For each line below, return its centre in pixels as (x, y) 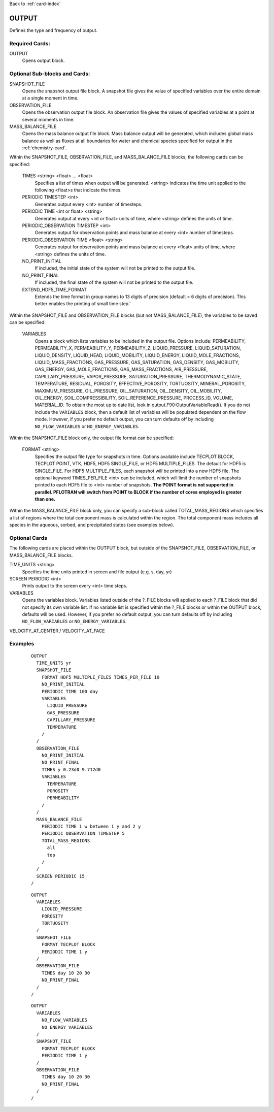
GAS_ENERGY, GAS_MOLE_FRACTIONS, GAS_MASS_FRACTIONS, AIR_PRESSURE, (121, 369)
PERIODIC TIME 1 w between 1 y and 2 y (91, 826)
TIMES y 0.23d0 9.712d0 (71, 770)
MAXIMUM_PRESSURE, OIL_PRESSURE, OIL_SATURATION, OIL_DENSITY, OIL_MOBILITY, (128, 390)
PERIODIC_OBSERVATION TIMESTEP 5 (83, 833)
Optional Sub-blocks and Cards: (50, 74)
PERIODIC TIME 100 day (70, 691)
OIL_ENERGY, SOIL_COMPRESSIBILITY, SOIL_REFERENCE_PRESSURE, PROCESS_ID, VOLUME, (134, 398)
